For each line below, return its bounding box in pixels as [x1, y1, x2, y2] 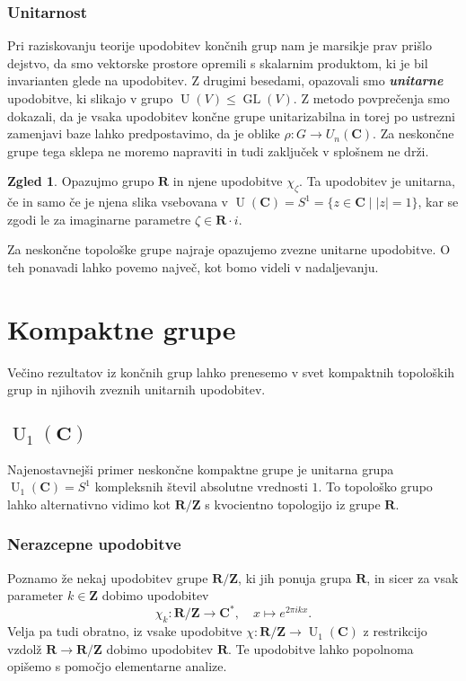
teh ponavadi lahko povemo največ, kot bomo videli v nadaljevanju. [7, 257, 379, 276]
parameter [7, 586, 64, 605]
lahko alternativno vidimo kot [7, 494, 171, 513]
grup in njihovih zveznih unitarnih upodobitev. [7, 380, 266, 399]
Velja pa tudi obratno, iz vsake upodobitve [7, 622, 242, 641]
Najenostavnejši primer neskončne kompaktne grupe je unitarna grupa [7, 459, 394, 478]
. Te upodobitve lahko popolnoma [228, 639, 414, 658]
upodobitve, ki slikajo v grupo [7, 89, 173, 107]
